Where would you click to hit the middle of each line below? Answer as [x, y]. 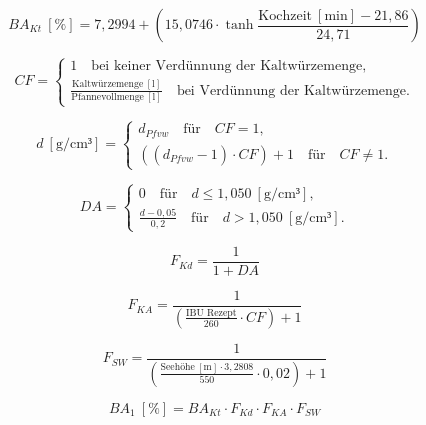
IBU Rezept [211, 312]
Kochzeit [285, 15]
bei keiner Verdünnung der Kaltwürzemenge [227, 66]
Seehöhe [177, 367]
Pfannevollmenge [107, 96]
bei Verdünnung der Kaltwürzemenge [291, 90]
